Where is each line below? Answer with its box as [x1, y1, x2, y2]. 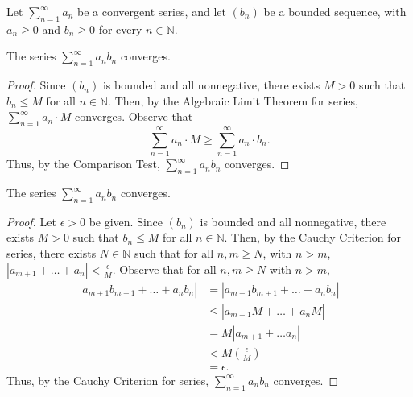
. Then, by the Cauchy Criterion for [224, 229, 402, 246]
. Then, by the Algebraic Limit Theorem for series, [108, 92, 358, 109]
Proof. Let [6, 213, 56, 230]
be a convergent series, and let [77, 3, 226, 19]
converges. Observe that [75, 108, 193, 125]
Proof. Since [6, 77, 66, 93]
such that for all [134, 245, 214, 262]
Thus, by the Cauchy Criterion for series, [6, 371, 209, 388]
